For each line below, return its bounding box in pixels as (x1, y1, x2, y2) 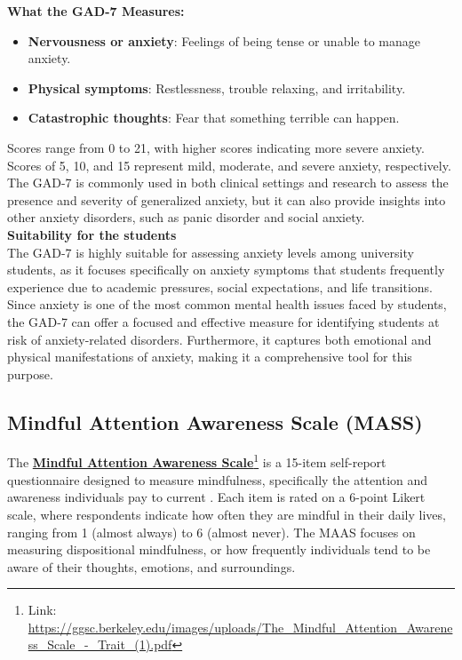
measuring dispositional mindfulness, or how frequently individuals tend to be (7, 540, 431, 559)
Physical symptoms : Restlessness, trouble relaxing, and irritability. (28, 78, 406, 97)
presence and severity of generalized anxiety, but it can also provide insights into (7, 190, 446, 209)
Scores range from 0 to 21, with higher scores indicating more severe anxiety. (7, 138, 425, 156)
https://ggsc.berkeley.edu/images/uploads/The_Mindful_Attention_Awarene (28, 617, 453, 636)
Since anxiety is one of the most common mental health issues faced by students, (7, 295, 447, 314)
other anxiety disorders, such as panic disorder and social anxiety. (7, 208, 365, 227)
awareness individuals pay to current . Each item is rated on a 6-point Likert (7, 488, 426, 506)
